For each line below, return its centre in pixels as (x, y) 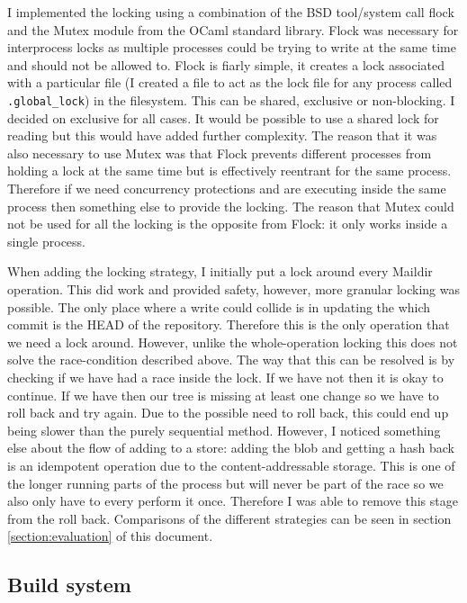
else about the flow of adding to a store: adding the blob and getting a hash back (231, 448)
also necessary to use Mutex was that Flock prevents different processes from (220, 153)
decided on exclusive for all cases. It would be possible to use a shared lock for (223, 117)
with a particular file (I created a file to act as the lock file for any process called (230, 82)
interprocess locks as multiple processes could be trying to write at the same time (232, 47)
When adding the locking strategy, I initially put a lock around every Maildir (220, 271)
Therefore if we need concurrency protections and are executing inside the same (227, 188)
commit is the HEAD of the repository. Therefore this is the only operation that (229, 324)
